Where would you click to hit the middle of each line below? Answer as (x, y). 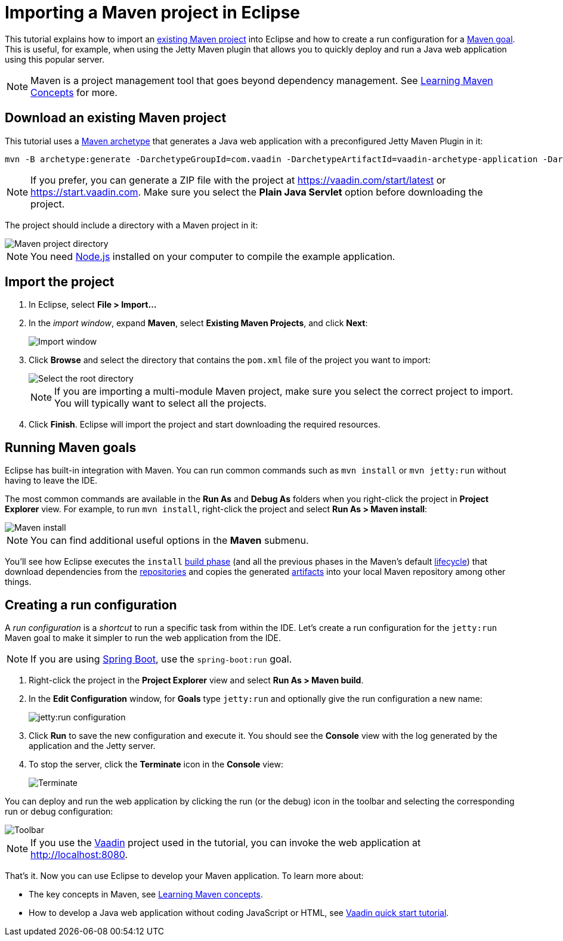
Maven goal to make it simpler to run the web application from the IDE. (143, 638)
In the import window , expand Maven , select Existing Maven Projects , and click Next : (198, 323)
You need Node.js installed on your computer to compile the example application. (213, 256)
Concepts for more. (74, 92)
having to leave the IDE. (51, 481)
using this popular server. (55, 59)
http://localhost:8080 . (79, 855)
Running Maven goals (71, 447)
